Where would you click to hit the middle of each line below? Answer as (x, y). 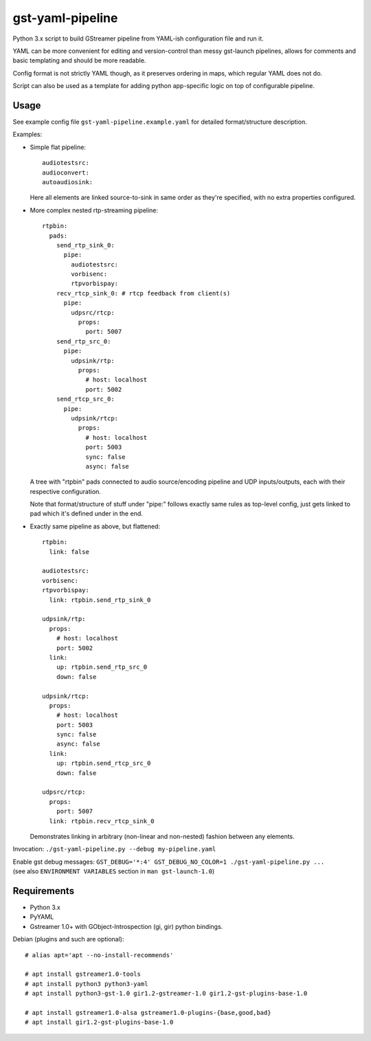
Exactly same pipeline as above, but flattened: (95, 526)
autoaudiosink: (68, 182)
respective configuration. (65, 491)
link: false (69, 552)
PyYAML (42, 917)
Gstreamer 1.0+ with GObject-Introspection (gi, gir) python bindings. (126, 926)
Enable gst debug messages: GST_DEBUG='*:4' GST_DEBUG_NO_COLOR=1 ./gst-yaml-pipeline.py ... (169, 862)
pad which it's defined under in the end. (87, 514)
